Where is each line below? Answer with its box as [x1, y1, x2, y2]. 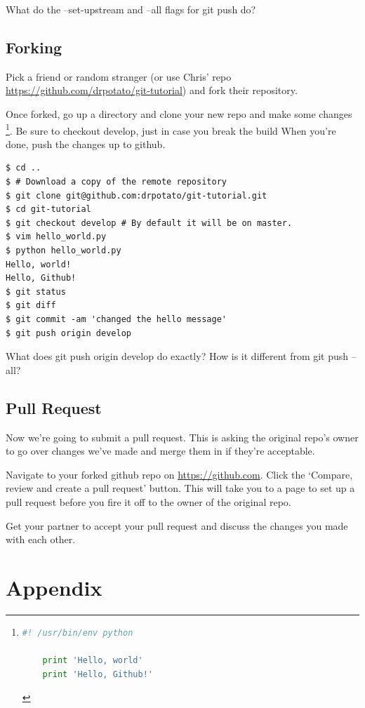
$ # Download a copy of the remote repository [6, 177, 227, 187]
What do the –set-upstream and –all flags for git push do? [6, 2, 256, 16]
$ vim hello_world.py [6, 232, 107, 242]
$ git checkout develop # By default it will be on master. [6, 218, 293, 228]
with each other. [6, 532, 76, 547]
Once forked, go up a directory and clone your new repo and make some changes [6, 106, 352, 121]
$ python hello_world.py [6, 245, 121, 255]
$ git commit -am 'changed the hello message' [6, 314, 227, 324]
